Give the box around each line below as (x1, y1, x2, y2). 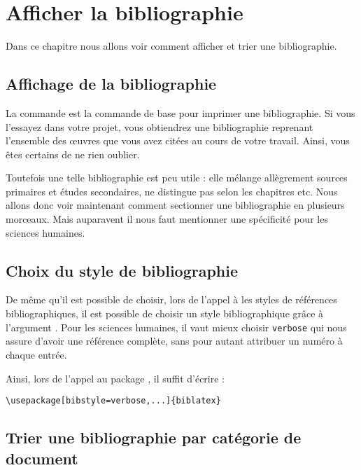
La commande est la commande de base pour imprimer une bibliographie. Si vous (6, 105, 355, 120)
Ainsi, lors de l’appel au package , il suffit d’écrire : (6, 371, 225, 385)
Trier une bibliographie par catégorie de (6, 427, 302, 448)
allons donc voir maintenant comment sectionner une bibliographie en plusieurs (6, 198, 345, 212)
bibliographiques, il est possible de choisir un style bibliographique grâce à (6, 306, 324, 321)
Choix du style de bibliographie (6, 259, 239, 281)
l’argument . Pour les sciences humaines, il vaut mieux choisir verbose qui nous (6, 319, 347, 334)
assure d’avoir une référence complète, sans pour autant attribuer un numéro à (6, 333, 343, 348)
